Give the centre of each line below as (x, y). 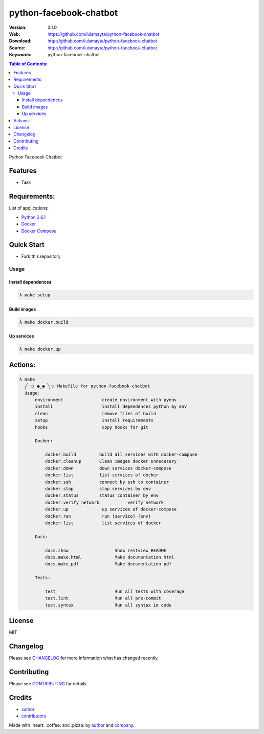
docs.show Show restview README (106, 550)
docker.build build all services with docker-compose (121, 455)
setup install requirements (94, 420)
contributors (34, 716)
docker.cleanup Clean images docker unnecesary (111, 461)
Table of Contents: (28, 64)
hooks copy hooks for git (92, 427)
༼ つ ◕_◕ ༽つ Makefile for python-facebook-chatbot (87, 386)
